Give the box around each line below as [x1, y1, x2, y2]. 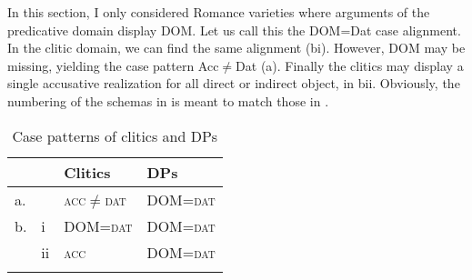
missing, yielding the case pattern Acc [7, 55, 219, 75]
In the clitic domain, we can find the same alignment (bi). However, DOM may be [7, 38, 466, 57]
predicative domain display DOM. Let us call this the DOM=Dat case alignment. [7, 20, 461, 39]
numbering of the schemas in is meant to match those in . [7, 91, 329, 110]
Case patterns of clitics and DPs [12, 125, 218, 146]
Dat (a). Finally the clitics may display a [236, 55, 464, 75]
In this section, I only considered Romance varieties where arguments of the [7, 3, 430, 21]
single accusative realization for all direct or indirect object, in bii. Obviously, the [7, 74, 460, 93]
